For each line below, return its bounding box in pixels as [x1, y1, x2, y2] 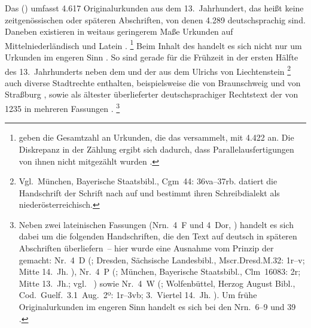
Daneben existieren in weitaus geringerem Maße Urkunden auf [5, 25, 233, 38]
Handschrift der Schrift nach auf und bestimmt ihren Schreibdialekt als [19, 186, 280, 199]
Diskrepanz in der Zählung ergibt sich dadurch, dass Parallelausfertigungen [19, 142, 294, 155]
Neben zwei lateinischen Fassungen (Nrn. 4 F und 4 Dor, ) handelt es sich [19, 218, 294, 230]
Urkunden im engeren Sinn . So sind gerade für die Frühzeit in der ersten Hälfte [5, 51, 298, 63]
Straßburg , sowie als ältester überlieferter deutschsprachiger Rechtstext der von [5, 88, 298, 101]
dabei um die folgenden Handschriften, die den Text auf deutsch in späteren [19, 230, 297, 242]
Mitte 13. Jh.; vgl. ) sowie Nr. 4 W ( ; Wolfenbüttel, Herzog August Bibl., [19, 277, 295, 289]
